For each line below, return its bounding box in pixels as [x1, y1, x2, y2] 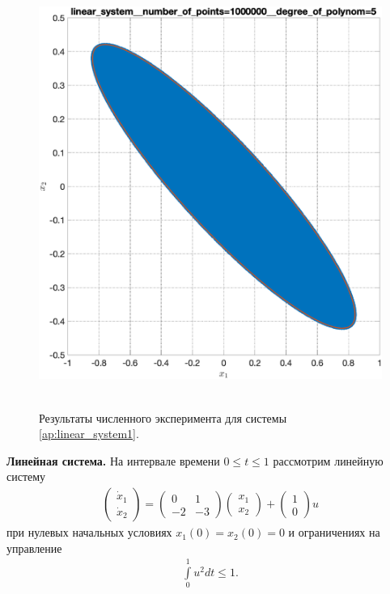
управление [6, 539, 62, 556]
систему [6, 468, 46, 485]
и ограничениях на [288, 524, 380, 541]
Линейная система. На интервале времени [6, 452, 220, 469]
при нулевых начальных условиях [6, 524, 172, 541]
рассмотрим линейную [273, 452, 384, 469]
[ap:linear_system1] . [39, 425, 139, 442]
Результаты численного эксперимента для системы [39, 409, 287, 426]
